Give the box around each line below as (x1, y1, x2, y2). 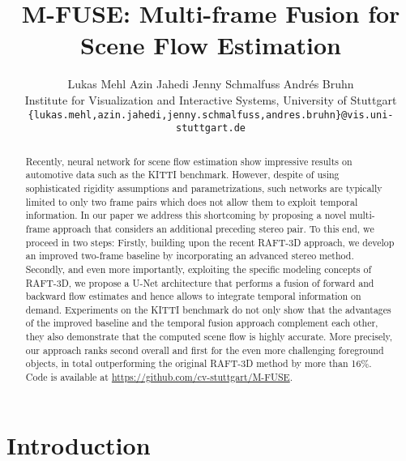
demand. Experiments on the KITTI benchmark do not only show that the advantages (25, 302, 391, 316)
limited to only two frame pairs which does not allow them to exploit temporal (25, 194, 358, 208)
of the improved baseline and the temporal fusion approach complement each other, (25, 316, 378, 330)
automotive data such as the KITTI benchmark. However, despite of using (25, 168, 340, 181)
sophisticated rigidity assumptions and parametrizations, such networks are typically (25, 181, 382, 194)
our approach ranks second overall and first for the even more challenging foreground (25, 343, 384, 356)
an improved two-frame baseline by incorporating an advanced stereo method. (25, 249, 354, 263)
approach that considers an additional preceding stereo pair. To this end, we (53, 221, 374, 235)
